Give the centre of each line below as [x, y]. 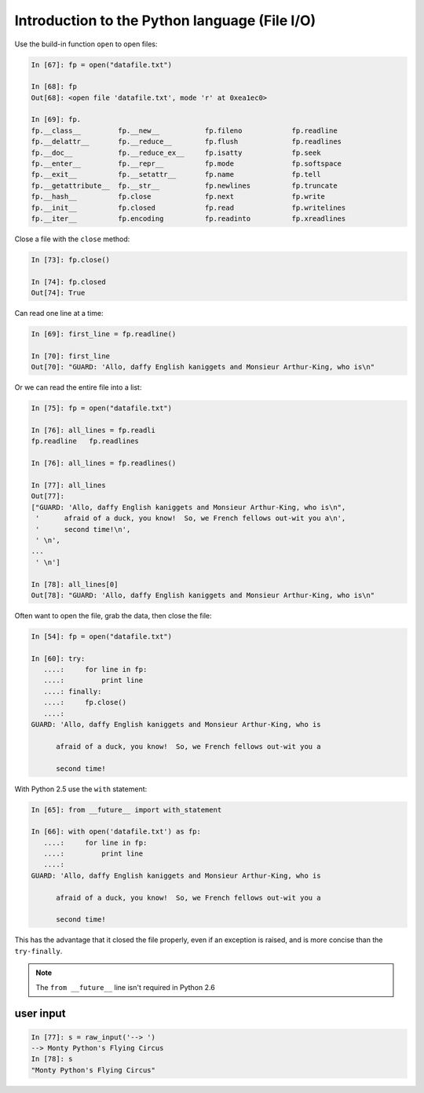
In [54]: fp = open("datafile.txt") [102, 636]
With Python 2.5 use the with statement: [81, 789]
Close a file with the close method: [72, 239]
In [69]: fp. [56, 119]
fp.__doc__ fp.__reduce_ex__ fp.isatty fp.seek [176, 152]
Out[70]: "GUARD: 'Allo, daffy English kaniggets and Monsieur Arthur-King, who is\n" [203, 367]
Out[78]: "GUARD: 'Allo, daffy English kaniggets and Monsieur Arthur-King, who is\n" [203, 595]
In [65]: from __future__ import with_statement [126, 810]
